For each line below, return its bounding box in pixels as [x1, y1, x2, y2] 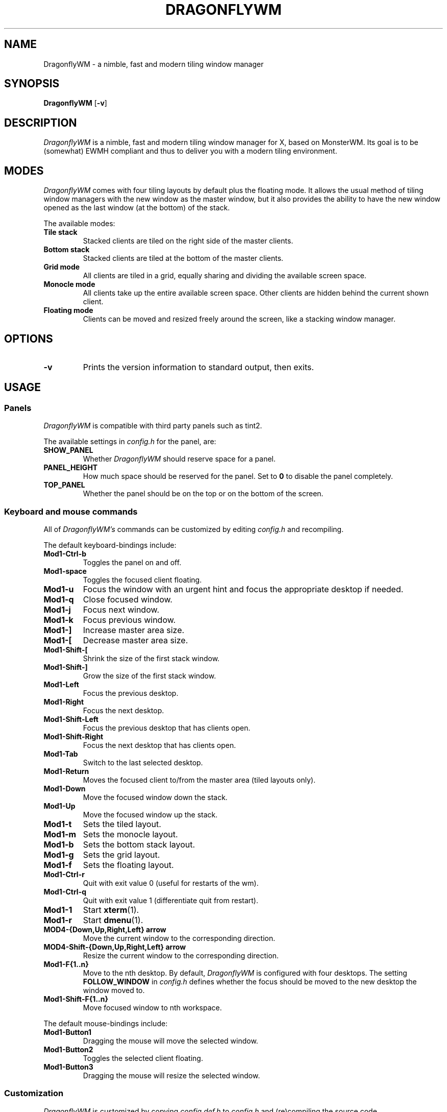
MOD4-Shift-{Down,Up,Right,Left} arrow [43, 942, 186, 951]
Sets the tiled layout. [83, 818, 161, 829]
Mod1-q [43, 594, 74, 605]
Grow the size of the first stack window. [83, 671, 216, 680]
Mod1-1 [43, 904, 72, 915]
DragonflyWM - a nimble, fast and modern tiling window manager [43, 59, 264, 68]
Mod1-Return [43, 766, 89, 776]
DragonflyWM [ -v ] [43, 99, 107, 108]
